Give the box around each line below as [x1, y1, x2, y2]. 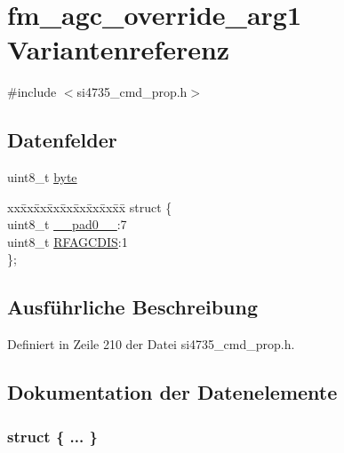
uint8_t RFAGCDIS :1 [7, 232, 128, 250]
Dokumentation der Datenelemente [7, 378, 338, 406]
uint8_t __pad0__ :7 [7, 215, 127, 234]
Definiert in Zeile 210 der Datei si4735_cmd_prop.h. [7, 335, 295, 354]
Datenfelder [7, 126, 117, 154]
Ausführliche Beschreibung [7, 293, 258, 321]
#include [7, 83, 57, 101]
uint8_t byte [7, 168, 77, 187]
